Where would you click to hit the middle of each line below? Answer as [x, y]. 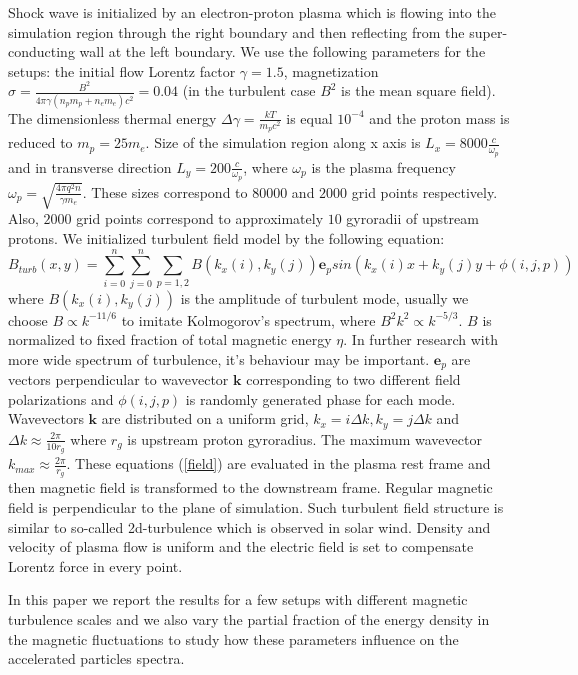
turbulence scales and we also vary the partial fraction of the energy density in [249, 618]
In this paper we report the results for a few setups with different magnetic [238, 599]
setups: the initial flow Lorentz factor [122, 70]
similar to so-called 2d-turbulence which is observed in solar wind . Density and [249, 526]
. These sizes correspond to [165, 191]
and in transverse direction [90, 166]
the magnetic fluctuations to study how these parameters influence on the [233, 638]
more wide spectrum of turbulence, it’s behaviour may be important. [219, 358]
